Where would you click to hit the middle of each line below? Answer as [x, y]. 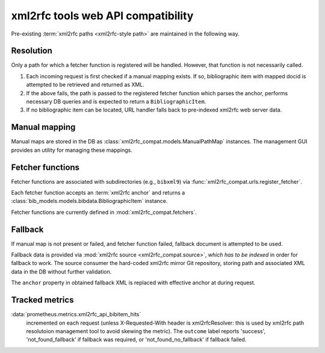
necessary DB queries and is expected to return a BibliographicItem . [116, 102]
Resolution [32, 51]
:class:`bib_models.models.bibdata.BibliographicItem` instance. [89, 201]
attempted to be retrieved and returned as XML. [85, 85]
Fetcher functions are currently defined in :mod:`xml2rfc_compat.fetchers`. [104, 212]
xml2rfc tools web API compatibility [102, 16]
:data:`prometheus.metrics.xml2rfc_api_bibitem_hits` [76, 314]
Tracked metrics [42, 300]
